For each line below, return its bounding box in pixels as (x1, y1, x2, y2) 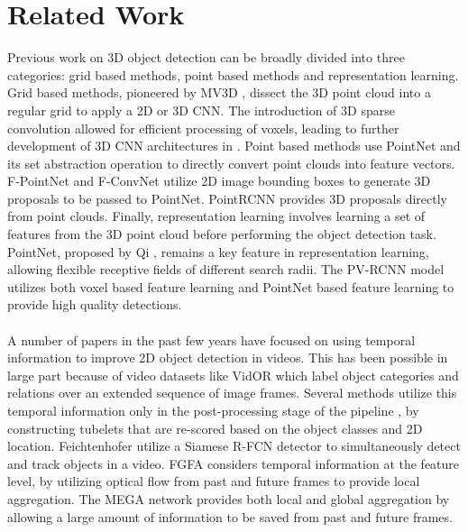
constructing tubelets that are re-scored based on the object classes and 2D (7, 418, 423, 437)
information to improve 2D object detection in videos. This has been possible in (7, 348, 448, 367)
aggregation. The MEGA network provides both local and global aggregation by (7, 489, 450, 508)
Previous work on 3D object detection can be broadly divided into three (7, 48, 405, 67)
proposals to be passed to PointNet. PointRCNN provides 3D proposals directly (7, 188, 447, 207)
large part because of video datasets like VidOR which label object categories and (7, 365, 459, 384)
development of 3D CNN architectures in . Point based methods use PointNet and (7, 136, 461, 155)
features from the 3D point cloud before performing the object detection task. (7, 225, 436, 243)
